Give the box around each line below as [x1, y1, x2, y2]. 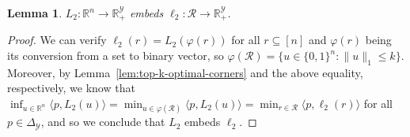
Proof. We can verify [7, 31, 107, 48]
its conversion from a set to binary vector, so [7, 47, 224, 64]
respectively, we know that [7, 80, 135, 96]
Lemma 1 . [7, 5, 63, 20]
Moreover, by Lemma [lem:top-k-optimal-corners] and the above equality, [7, 64, 363, 80]
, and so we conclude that [40, 113, 165, 130]
